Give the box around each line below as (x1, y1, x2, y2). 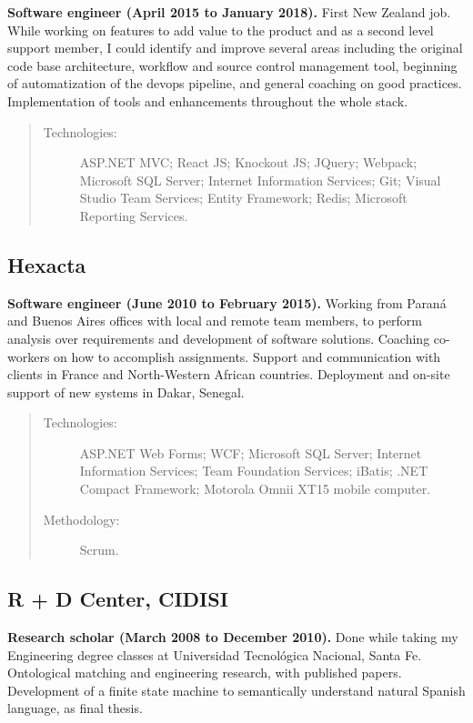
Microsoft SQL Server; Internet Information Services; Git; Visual (79, 170, 441, 189)
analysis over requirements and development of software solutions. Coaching (7, 328, 430, 347)
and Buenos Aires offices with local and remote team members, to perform (7, 311, 423, 330)
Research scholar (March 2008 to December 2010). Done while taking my (7, 628, 458, 647)
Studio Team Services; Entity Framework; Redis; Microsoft (79, 188, 408, 207)
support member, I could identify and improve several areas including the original (7, 38, 463, 57)
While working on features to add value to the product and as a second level (7, 20, 434, 39)
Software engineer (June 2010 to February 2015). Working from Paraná (7, 293, 447, 312)
